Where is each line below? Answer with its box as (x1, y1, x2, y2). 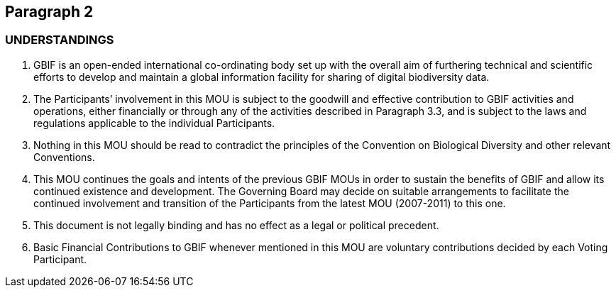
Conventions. (33, 150, 95, 163)
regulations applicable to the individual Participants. (33, 116, 275, 129)
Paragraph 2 (5, 3, 94, 21)
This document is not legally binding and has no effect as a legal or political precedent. (33, 219, 439, 231)
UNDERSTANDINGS (5, 33, 114, 48)
